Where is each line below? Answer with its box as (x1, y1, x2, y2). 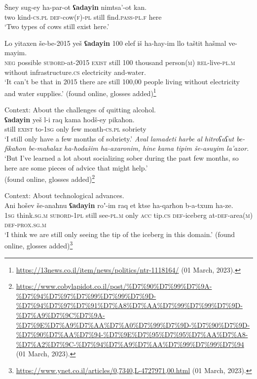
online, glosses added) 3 (4, 239, 73, 251)
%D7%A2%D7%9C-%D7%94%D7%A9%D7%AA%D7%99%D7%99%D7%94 (16, 339, 244, 349)
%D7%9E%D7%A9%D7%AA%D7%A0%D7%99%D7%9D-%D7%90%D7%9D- (16, 319, 250, 330)
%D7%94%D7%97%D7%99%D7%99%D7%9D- (16, 290, 156, 301)
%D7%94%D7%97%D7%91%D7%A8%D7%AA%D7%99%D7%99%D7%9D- (16, 300, 243, 310)
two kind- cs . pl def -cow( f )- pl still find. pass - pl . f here (4, 11, 162, 22)
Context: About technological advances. (4, 190, 124, 201)
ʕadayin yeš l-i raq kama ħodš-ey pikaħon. (4, 114, 135, 124)
